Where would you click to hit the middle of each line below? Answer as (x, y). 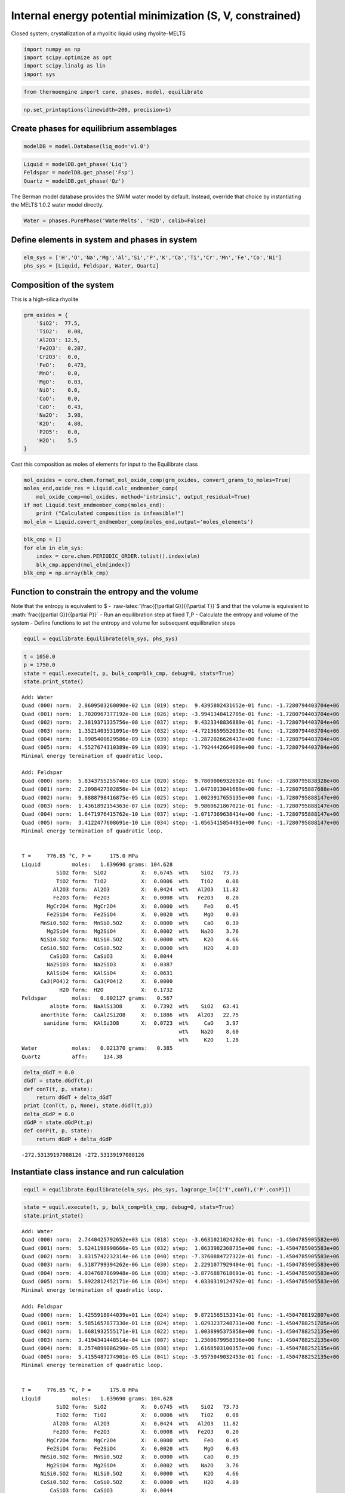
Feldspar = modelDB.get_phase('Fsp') (79, 173)
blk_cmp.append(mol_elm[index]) (84, 565)
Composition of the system (63, 285)
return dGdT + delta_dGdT (74, 1097)
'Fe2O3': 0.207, (61, 348)
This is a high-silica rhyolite (45, 299)
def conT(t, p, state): (58, 1089)
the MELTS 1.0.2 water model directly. (57, 205)
